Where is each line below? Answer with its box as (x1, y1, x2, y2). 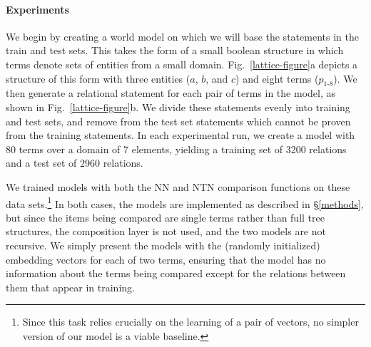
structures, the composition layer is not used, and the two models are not (6, 224, 326, 239)
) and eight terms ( (235, 71, 319, 86)
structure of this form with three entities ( (6, 71, 190, 86)
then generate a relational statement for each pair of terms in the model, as (6, 86, 335, 100)
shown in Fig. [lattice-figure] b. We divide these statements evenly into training (6, 99, 350, 114)
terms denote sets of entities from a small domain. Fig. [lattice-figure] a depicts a (6, 56, 358, 71)
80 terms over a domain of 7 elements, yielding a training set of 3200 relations (6, 141, 347, 156)
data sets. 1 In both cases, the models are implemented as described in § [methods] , (6, 194, 364, 211)
